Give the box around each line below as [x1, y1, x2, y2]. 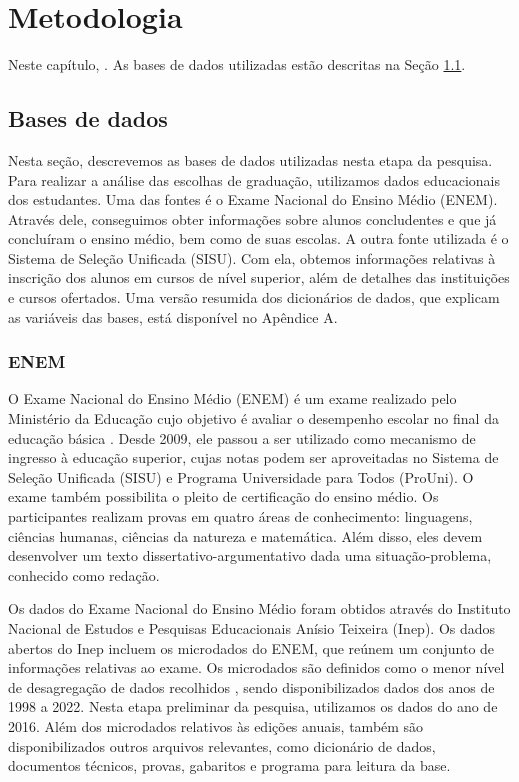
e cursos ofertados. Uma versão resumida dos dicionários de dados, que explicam [8, 287, 500, 308]
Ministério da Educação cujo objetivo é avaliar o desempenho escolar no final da [8, 408, 499, 429]
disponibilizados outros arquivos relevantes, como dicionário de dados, [8, 735, 436, 756]
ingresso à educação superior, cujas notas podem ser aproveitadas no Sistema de [8, 447, 499, 468]
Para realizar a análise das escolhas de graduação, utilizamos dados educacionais [8, 169, 501, 190]
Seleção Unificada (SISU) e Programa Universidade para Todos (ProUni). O [8, 466, 474, 487]
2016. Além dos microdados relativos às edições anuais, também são [8, 715, 424, 736]
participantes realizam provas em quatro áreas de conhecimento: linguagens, [8, 506, 473, 527]
